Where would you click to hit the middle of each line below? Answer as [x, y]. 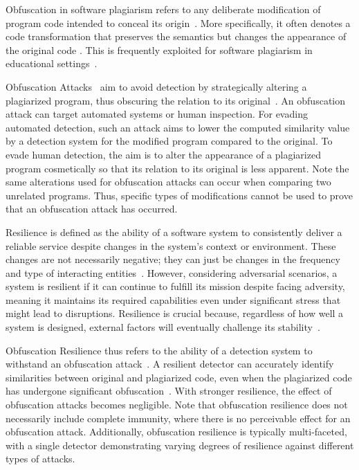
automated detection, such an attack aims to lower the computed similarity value [178, 127]
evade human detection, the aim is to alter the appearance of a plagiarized [163, 154]
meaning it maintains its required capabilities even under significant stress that [173, 299]
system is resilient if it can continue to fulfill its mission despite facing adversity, [175, 286]
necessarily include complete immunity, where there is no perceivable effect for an [178, 418]
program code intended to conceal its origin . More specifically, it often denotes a [178, 22]
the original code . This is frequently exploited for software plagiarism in [159, 49]
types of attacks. [40, 459]
